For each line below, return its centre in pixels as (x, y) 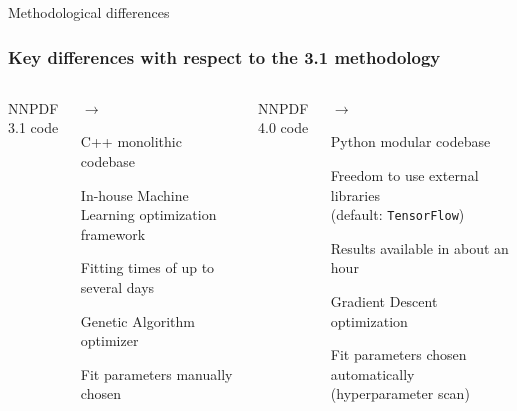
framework (113, 233)
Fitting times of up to (147, 267)
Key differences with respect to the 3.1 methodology (224, 56)
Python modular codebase (410, 141)
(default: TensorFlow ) (397, 214)
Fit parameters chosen (398, 354)
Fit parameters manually (156, 373)
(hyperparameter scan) (400, 393)
